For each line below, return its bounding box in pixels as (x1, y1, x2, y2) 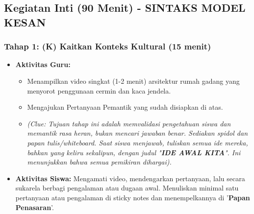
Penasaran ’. (15, 202, 54, 212)
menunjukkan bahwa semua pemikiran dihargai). (27, 157, 172, 167)
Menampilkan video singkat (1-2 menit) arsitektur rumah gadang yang (27, 75, 240, 86)
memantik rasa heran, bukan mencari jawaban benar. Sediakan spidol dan (27, 128, 248, 138)
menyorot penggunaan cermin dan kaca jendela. (27, 85, 171, 95)
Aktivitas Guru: (15, 59, 71, 70)
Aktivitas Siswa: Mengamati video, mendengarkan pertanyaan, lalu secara (15, 173, 245, 183)
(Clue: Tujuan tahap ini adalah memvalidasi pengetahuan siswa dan (27, 118, 231, 128)
